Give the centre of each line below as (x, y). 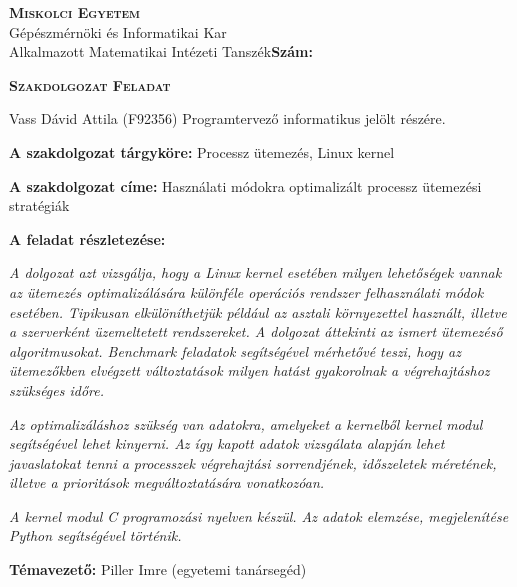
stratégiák (39, 205)
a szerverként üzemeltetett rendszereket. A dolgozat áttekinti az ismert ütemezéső (256, 331)
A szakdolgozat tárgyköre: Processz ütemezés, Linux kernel (202, 151)
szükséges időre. (57, 389)
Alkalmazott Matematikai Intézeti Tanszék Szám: (161, 51)
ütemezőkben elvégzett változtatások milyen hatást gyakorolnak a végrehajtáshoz (249, 370)
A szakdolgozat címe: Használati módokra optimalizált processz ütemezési (245, 185)
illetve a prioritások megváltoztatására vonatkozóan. (167, 482)
